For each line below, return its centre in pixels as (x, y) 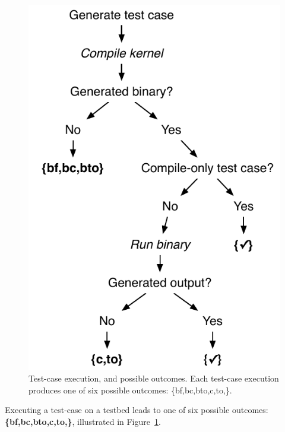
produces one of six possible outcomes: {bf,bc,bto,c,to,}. (130, 390)
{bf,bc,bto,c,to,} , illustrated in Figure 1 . (83, 421)
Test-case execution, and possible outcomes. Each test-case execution (154, 378)
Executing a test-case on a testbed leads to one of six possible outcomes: (137, 410)
